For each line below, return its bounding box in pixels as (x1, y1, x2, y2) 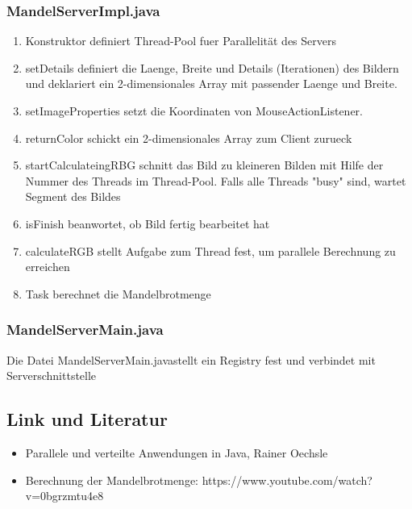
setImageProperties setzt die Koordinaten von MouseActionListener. (25, 102, 363, 119)
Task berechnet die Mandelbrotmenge (25, 285, 211, 302)
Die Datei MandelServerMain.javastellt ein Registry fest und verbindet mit (6, 351, 376, 368)
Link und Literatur (6, 407, 168, 432)
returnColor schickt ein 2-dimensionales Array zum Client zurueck (25, 129, 352, 146)
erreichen (25, 258, 70, 275)
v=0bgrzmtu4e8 (25, 487, 104, 504)
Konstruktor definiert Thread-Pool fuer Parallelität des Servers (25, 32, 336, 49)
